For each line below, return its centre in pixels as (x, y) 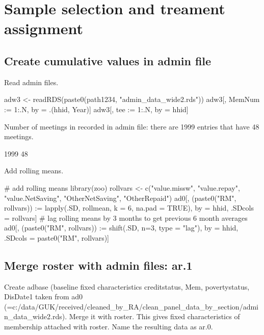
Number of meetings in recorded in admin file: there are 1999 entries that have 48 (132, 126)
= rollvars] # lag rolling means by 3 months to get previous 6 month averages (126, 217)
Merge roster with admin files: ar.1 (98, 265)
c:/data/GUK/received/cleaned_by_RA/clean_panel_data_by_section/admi (135, 306)
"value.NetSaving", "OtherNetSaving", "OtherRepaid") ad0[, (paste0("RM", (120, 198)
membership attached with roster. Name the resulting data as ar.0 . (109, 327)
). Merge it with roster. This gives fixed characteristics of (151, 316)
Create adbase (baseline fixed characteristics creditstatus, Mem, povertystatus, (127, 286)
